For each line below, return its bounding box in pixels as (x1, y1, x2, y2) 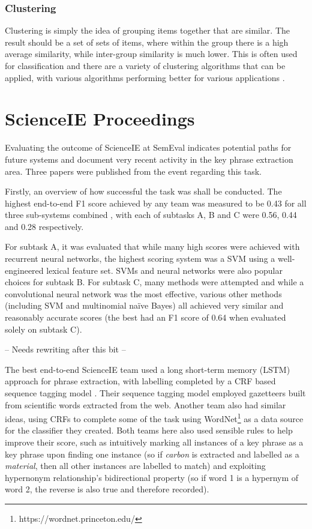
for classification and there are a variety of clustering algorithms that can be (5, 59, 286, 71)
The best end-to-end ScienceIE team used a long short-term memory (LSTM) (5, 363, 290, 375)
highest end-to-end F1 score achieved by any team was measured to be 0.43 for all (5, 196, 307, 209)
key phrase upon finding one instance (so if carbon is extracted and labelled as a (5, 447, 299, 460)
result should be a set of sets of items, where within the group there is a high (5, 35, 289, 48)
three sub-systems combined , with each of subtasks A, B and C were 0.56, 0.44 (5, 208, 297, 221)
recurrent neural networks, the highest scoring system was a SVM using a (5, 252, 275, 265)
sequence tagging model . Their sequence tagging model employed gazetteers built (5, 387, 306, 399)
